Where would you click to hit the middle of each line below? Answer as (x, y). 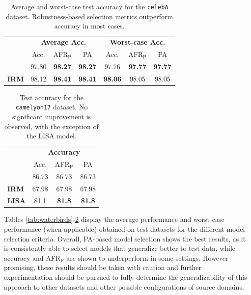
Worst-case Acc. (138, 42)
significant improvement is (52, 116)
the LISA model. (52, 136)
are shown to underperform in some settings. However (147, 257)
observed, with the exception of (52, 126)
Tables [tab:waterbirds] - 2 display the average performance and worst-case (114, 219)
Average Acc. (64, 42)
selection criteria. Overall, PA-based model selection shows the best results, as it (125, 238)
